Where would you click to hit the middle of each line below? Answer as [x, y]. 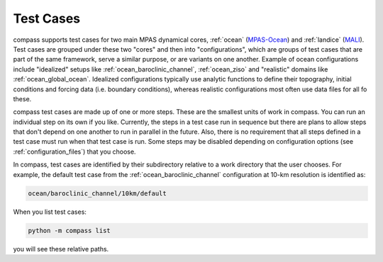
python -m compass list [70, 230]
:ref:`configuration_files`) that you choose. [74, 152]
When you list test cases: [50, 212]
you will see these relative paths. [61, 249]
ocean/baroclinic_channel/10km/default [97, 193]
